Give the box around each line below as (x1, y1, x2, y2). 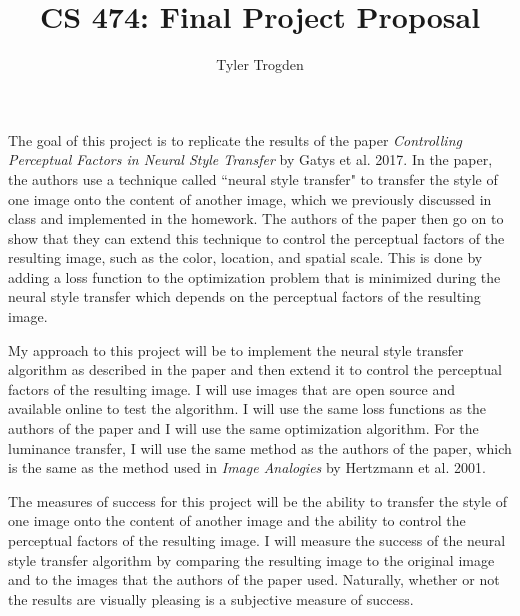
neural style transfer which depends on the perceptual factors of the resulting (8, 286, 481, 307)
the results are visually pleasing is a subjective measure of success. (8, 588, 414, 609)
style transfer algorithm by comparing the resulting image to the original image (8, 549, 495, 570)
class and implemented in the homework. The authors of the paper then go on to (8, 208, 504, 229)
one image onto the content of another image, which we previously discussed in (8, 188, 492, 209)
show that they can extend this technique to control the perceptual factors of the (8, 227, 505, 248)
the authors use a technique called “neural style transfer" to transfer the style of (8, 168, 498, 189)
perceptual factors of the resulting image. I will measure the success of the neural (8, 530, 506, 550)
